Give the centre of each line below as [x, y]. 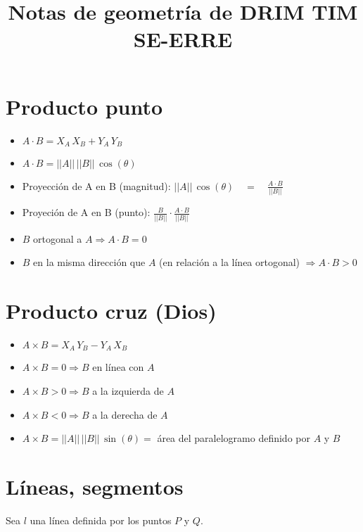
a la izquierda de [128, 390]
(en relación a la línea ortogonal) [230, 262]
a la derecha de [125, 414]
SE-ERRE [183, 39]
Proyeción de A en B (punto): [86, 212]
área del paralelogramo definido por [234, 438]
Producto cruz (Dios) [111, 310]
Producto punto [84, 106]
